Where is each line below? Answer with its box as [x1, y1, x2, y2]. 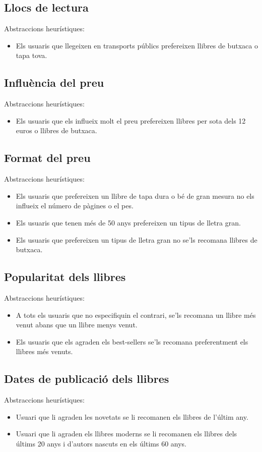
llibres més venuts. [16, 346, 73, 357]
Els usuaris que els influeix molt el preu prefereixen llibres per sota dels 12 [16, 115, 246, 126]
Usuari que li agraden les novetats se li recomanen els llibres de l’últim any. [16, 411, 248, 422]
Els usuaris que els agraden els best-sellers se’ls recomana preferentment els [16, 336, 248, 347]
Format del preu [4, 150, 91, 165]
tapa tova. [16, 50, 47, 61]
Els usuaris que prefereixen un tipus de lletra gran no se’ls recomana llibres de [16, 234, 257, 245]
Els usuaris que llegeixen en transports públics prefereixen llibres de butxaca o [16, 40, 258, 50]
